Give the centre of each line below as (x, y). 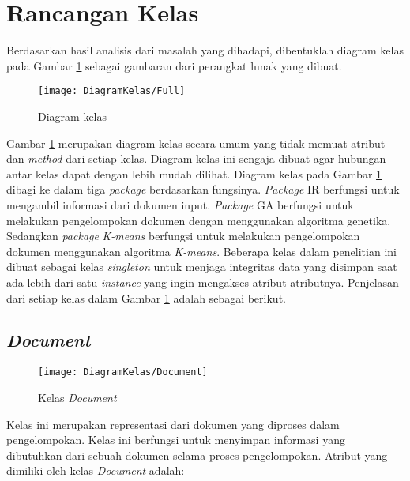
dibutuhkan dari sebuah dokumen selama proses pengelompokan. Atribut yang (197, 455)
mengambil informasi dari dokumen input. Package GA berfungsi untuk (180, 204)
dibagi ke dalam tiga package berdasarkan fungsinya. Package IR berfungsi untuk (203, 189)
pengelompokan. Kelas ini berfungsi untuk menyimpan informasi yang (176, 440)
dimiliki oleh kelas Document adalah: (96, 470)
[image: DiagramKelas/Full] (112, 91)
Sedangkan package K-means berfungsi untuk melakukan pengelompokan (183, 236)
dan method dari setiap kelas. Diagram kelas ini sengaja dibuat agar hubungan (196, 158)
